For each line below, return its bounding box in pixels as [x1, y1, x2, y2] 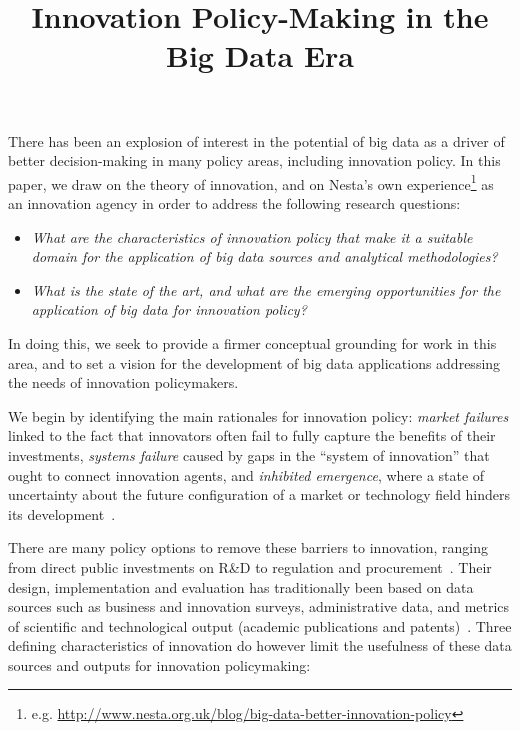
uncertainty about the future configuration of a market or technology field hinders [8, 484, 511, 505]
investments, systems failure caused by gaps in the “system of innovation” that [8, 444, 490, 465]
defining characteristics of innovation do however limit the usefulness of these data [8, 635, 512, 656]
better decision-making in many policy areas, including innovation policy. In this [8, 150, 501, 171]
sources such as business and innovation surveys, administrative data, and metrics [8, 596, 510, 617]
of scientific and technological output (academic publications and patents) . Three [8, 615, 512, 636]
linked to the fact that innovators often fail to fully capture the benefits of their [8, 425, 496, 446]
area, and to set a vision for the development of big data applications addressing [8, 352, 501, 373]
